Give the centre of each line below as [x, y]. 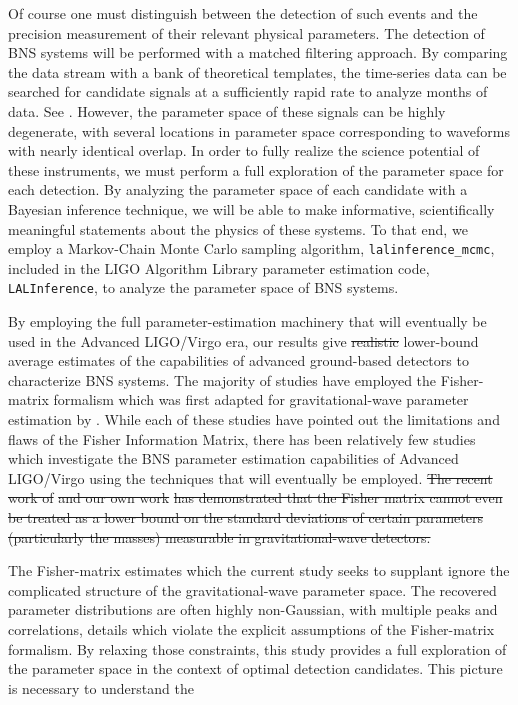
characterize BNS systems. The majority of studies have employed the [222, 379]
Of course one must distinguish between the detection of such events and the [243, 13]
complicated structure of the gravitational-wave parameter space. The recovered [252, 589]
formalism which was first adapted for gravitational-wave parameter [261, 399]
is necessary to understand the [101, 687]
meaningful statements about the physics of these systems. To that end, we [238, 228]
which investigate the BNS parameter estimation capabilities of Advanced [233, 458]
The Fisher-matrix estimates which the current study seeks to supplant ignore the [259, 570]
